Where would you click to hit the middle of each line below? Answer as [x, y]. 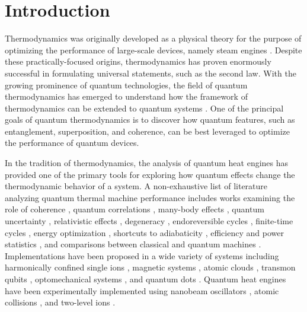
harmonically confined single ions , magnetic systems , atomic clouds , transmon [150, 267]
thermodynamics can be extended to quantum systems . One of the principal [144, 108]
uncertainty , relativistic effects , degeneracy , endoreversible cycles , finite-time [149, 221]
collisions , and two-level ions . [60, 302]
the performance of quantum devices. [72, 143]
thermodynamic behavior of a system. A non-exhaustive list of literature [136, 186]
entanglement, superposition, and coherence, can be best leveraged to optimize [147, 131]
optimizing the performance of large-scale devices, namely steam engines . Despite [153, 50]
